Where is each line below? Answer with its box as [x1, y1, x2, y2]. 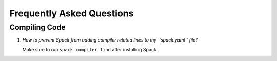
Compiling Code [9, 23, 66, 32]
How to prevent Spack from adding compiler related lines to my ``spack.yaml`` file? [22, 37, 199, 43]
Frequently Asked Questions [9, 8, 134, 19]
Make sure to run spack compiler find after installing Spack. [22, 46, 158, 52]
